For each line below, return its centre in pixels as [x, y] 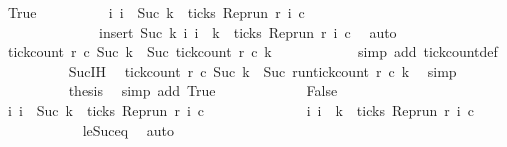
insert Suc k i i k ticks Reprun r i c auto [247, 31]
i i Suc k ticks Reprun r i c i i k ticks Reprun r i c [240, 109]
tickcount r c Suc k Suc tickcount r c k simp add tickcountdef [252, 51]
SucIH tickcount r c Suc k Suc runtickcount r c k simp [262, 70]
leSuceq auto [128, 129]
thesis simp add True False [203, 90]
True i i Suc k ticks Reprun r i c [156, 12]
